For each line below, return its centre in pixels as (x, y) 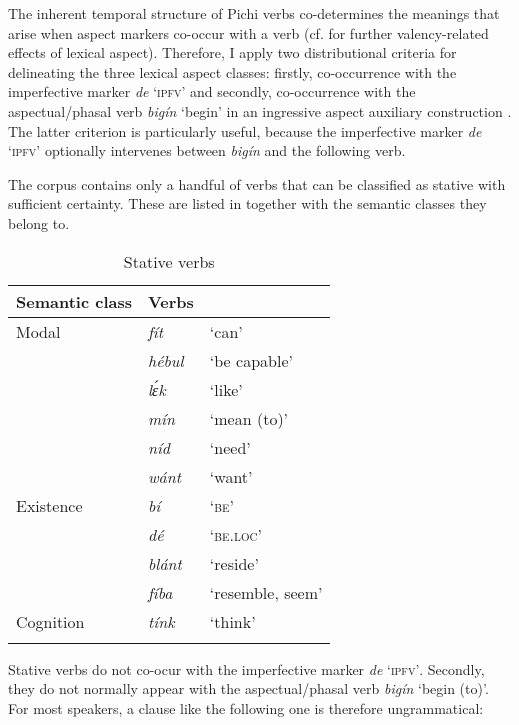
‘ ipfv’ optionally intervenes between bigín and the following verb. (207, 150)
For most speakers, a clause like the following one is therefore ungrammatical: (246, 707)
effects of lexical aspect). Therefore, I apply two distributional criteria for (232, 52)
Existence (49, 505)
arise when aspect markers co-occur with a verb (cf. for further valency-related (248, 32)
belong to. (39, 222)
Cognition (50, 621)
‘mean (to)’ (249, 418)
